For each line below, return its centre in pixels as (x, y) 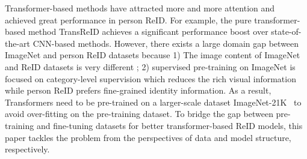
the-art (18, 43)
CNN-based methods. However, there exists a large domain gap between (166, 43)
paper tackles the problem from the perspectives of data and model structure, (148, 137)
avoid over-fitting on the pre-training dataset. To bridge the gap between (139, 114)
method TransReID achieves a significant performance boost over (148, 31)
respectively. (27, 149)
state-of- (286, 31)
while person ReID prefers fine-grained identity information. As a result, (138, 90)
